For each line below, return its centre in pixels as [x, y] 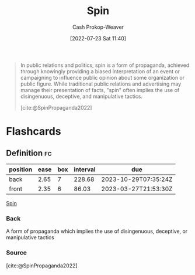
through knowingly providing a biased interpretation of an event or [100, 71]
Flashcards [34, 132]
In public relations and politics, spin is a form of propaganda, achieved [105, 65]
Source [17, 253]
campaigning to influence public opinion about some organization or [102, 77]
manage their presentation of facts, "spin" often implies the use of [100, 90]
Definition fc [29, 153]
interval [85, 169]
